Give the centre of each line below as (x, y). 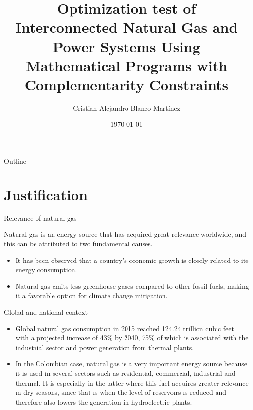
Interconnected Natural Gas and (126, 27)
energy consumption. (46, 270)
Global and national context (46, 311)
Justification (46, 194)
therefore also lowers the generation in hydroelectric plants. (104, 401)
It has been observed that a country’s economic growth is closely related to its (132, 260)
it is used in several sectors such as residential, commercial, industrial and (125, 373)
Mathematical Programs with (126, 65)
